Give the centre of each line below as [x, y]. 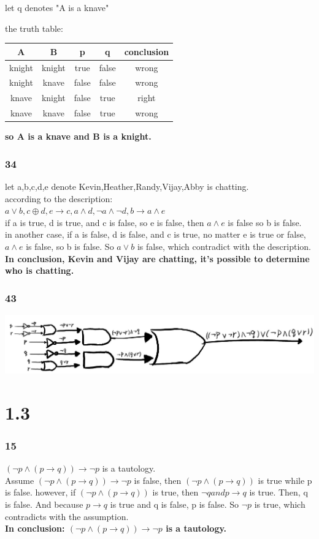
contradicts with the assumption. [67, 516]
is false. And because [44, 504]
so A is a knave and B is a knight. [78, 136]
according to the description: [59, 198]
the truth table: [34, 28]
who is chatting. [40, 270]
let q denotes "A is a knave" [57, 7]
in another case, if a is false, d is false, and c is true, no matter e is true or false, [156, 234]
